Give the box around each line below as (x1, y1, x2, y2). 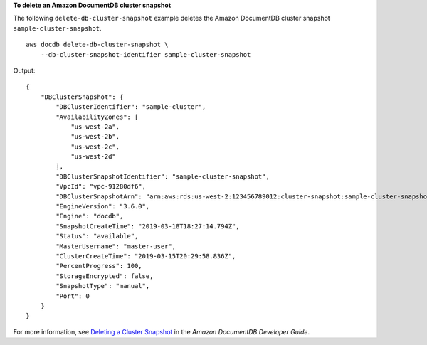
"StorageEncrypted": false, (56, 272, 154, 280)
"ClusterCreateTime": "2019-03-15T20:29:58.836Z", (56, 252, 236, 260)
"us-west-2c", (70, 142, 120, 151)
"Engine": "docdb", (56, 212, 124, 221)
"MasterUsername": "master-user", (56, 242, 176, 250)
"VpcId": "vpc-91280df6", (56, 182, 146, 191)
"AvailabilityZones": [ (56, 112, 139, 121)
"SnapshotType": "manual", (56, 282, 150, 290)
